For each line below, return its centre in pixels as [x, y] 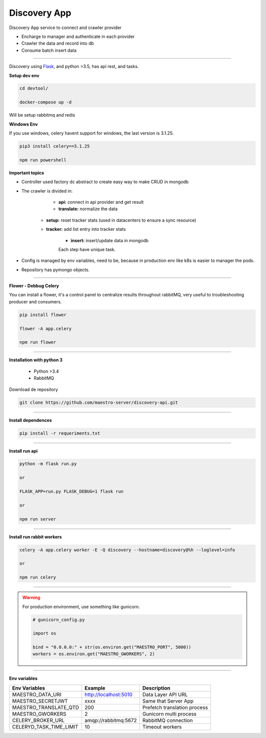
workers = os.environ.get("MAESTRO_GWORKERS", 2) [94, 654]
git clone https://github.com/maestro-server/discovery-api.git [99, 402]
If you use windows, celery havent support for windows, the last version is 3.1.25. [91, 133]
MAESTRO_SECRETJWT [40, 701]
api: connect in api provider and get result [101, 202]
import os [45, 633]
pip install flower [43, 315]
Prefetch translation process [175, 707]
